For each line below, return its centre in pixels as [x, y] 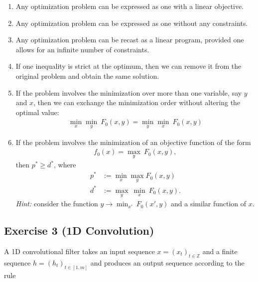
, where [65, 165]
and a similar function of [209, 204]
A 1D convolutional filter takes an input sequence [79, 251]
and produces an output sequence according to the [167, 262]
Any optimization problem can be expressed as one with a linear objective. [130, 6]
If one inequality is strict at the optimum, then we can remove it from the [129, 66]
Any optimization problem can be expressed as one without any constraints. [132, 23]
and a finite [220, 251]
